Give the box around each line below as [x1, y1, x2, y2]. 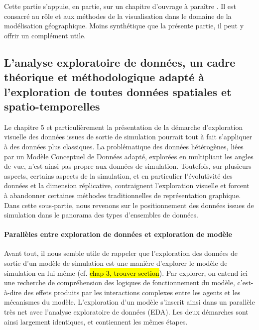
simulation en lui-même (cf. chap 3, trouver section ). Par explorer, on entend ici [4, 267, 248, 278]
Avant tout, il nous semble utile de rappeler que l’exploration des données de [4, 248, 238, 258]
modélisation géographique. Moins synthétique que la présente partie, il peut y [4, 20, 244, 31]
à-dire [4, 287, 22, 297]
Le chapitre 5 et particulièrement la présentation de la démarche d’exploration [4, 121, 243, 132]
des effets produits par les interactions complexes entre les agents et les [23, 287, 241, 297]
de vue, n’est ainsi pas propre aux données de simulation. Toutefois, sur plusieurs [4, 161, 252, 171]
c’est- [237, 277, 254, 288]
